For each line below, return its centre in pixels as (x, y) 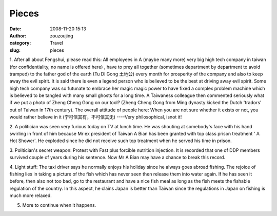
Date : (15, 29)
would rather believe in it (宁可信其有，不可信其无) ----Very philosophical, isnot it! (96, 117)
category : (20, 43)
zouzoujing (62, 35)
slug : (15, 50)
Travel (57, 43)
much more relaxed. (31, 195)
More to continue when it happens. (59, 205)
